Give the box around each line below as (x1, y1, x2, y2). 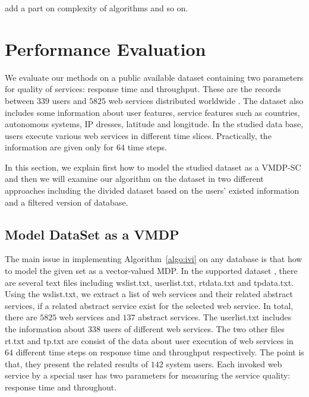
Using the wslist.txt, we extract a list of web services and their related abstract (5, 288, 293, 300)
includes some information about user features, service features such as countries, (5, 106, 300, 118)
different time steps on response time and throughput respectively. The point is (15, 346, 304, 358)
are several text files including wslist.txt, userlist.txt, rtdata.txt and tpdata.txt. (5, 276, 294, 288)
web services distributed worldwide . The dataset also (108, 94, 304, 106)
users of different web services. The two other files (103, 323, 285, 335)
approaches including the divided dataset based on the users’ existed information (5, 184, 299, 197)
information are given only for (5, 141, 114, 153)
